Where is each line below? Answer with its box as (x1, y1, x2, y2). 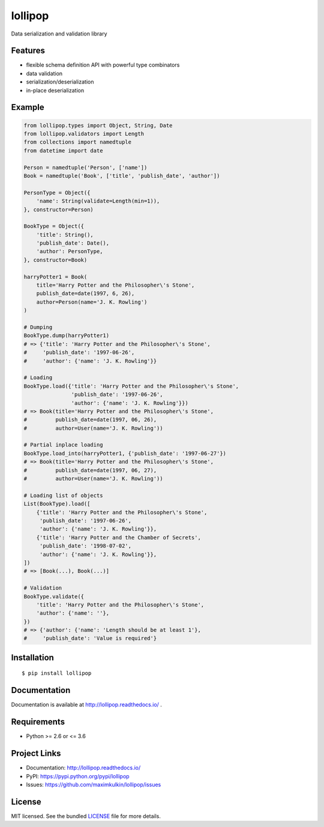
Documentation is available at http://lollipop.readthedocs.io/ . (11, 701, 162, 709)
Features (11, 46, 45, 56)
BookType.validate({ (23, 593, 84, 600)
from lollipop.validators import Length (23, 130, 144, 138)
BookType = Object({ (23, 223, 84, 230)
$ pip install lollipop (22, 670, 92, 677)
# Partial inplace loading (23, 442, 103, 448)
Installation (11, 652, 54, 662)
